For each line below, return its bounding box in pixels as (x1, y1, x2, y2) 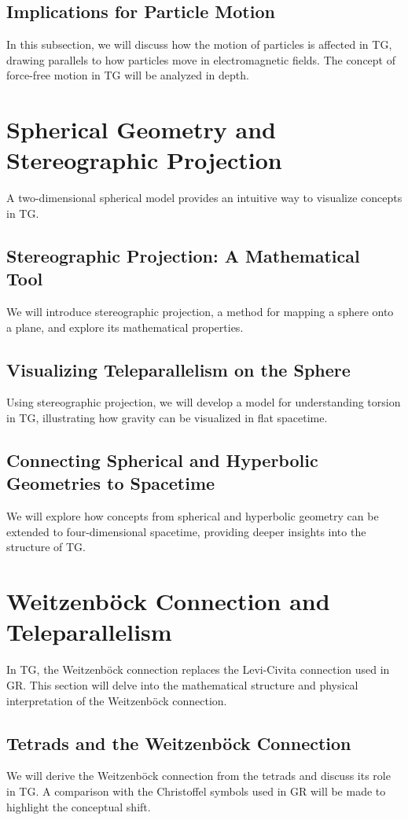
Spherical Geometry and (6, 113, 276, 145)
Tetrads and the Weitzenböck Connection (6, 730, 351, 755)
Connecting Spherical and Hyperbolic (6, 448, 318, 473)
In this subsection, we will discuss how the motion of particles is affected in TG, (6, 36, 392, 53)
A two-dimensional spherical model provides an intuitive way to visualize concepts (6, 189, 402, 206)
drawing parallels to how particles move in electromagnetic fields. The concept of (6, 51, 396, 68)
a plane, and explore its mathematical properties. (6, 318, 244, 335)
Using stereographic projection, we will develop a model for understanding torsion (6, 394, 401, 410)
